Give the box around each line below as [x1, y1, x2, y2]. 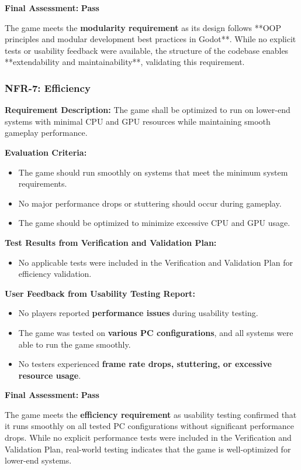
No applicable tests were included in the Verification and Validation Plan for [18, 256, 293, 268]
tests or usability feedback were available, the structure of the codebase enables [5, 44, 289, 56]
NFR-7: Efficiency [5, 80, 91, 95]
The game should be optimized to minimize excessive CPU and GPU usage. [18, 217, 290, 229]
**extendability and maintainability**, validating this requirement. [5, 56, 245, 68]
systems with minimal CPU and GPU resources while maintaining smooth [5, 115, 271, 127]
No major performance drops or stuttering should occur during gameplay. [18, 197, 282, 209]
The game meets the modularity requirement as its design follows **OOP [5, 21, 281, 33]
